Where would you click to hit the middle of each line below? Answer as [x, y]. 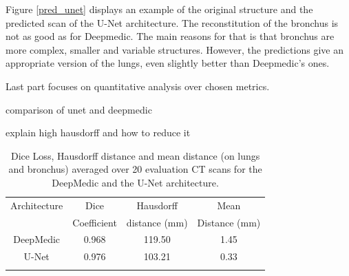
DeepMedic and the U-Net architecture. [135, 182]
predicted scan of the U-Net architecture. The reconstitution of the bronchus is [172, 22]
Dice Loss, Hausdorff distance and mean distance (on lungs [135, 155]
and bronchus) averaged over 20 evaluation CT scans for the [135, 169]
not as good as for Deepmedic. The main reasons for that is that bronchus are [170, 36]
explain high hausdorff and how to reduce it [98, 132]
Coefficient [95, 222]
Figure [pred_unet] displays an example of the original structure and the [159, 9]
